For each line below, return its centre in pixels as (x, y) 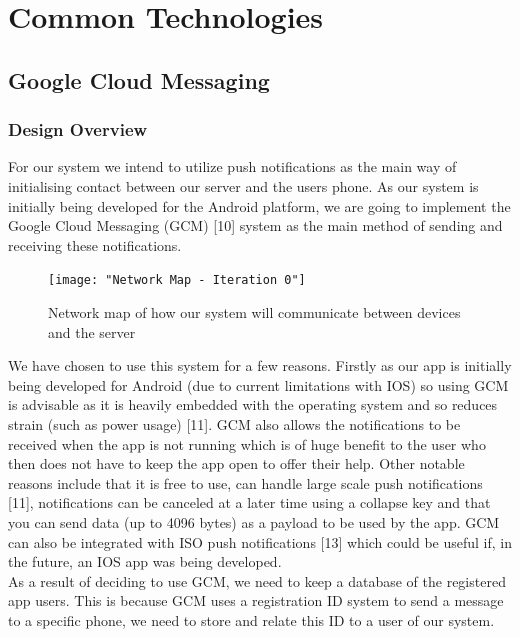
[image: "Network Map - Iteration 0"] (177, 280)
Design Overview (78, 129)
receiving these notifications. (95, 244)
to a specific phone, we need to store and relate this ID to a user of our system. (251, 619)
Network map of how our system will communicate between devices (254, 312)
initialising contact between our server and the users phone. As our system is (243, 185)
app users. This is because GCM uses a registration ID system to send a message (256, 600)
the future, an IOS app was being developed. (145, 561)
